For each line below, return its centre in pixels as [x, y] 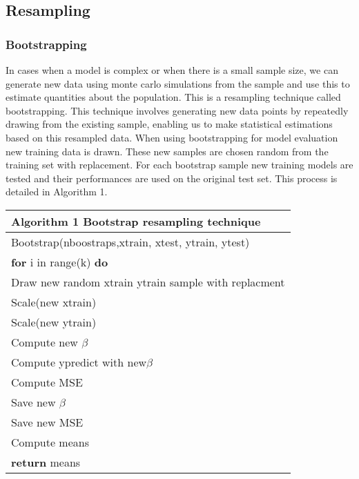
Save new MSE [47, 422]
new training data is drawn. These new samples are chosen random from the [167, 151]
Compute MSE [47, 382]
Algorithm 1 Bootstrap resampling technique [136, 221]
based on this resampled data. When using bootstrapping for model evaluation [172, 137]
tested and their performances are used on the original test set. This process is [172, 178]
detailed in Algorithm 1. [57, 192]
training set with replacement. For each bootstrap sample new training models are [179, 165]
